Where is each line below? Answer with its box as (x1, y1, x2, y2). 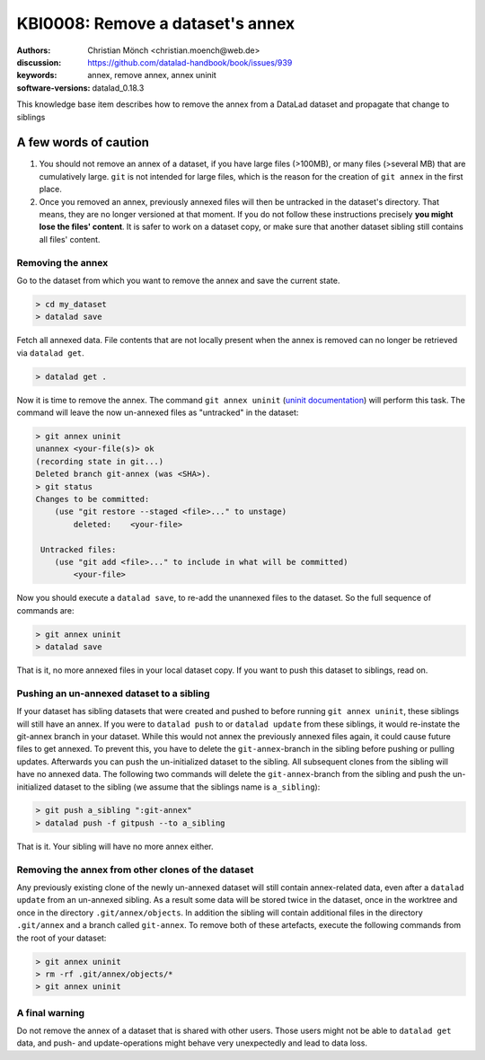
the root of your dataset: (16, 932, 107, 943)
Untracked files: (40, 544, 117, 554)
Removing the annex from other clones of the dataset (16, 863, 254, 876)
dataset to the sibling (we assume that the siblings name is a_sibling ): (53, 782, 321, 792)
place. (39, 184, 63, 195)
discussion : (16, 57, 62, 67)
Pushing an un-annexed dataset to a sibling (16, 687, 210, 700)
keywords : (16, 70, 57, 81)
